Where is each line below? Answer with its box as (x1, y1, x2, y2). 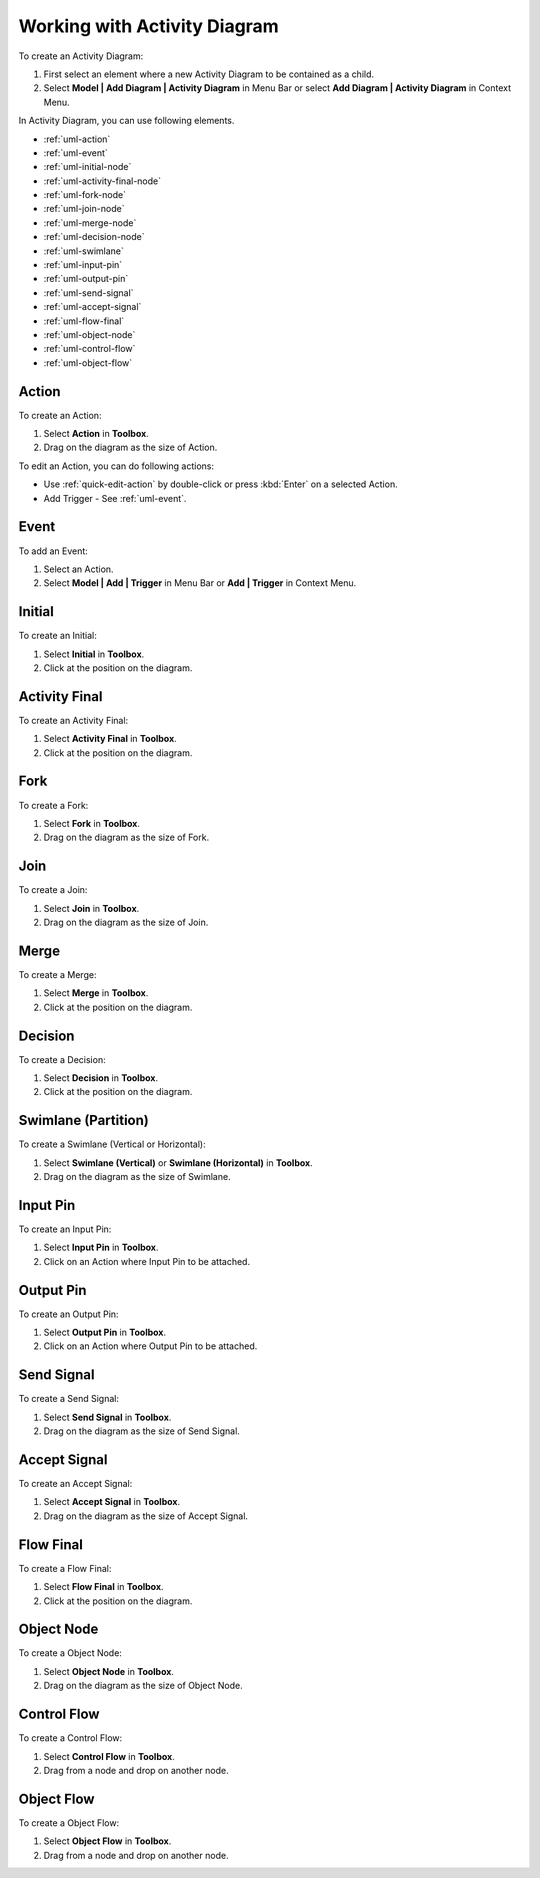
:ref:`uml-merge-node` (43, 216, 137, 229)
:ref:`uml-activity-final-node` (43, 175, 162, 187)
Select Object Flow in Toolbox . (43, 1835, 172, 1847)
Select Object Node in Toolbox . (43, 1665, 175, 1677)
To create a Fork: (18, 799, 89, 811)
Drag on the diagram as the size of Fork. (43, 831, 210, 844)
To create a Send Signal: (18, 1393, 120, 1405)
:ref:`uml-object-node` (43, 328, 136, 340)
